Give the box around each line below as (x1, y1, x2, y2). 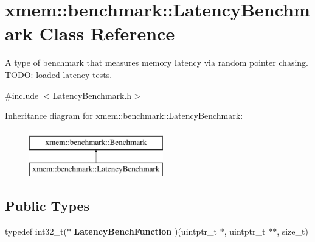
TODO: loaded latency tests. (5, 68, 112, 80)
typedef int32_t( (5, 225, 67, 238)
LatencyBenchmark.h (52, 88, 132, 101)
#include (5, 88, 39, 101)
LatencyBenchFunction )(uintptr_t (74, 225, 218, 238)
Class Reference (39, 21, 175, 46)
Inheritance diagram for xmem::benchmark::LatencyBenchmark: (5, 109, 243, 122)
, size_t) (277, 225, 308, 238)
